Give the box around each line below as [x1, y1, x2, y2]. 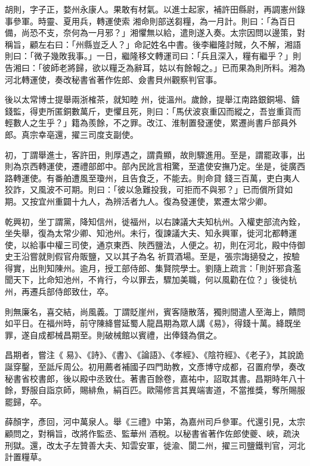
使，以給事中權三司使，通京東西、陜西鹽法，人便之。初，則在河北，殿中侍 [5, 238, 297, 251]
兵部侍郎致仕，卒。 [38, 285, 113, 298]
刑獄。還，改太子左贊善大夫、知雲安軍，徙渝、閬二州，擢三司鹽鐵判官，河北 [5, 439, 305, 451]
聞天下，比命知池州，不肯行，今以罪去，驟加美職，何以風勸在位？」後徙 [5, 273, 289, 286]
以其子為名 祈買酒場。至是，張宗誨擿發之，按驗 [113, 250, 300, 263]
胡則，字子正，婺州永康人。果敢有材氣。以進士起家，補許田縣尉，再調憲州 [5, 3, 297, 15]
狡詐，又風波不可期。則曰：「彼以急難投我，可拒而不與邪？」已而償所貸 [5, 183, 284, 196]
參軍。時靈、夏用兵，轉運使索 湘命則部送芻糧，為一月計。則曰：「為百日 [13, 14, 296, 27]
